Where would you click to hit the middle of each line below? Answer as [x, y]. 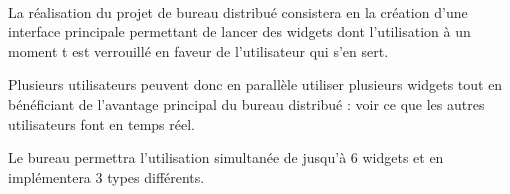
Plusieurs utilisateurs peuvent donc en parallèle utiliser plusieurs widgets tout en [255, 84]
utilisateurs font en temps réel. [101, 123]
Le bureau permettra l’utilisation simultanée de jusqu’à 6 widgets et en [226, 157]
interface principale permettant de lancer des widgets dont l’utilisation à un [239, 31]
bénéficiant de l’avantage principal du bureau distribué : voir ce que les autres [246, 103]
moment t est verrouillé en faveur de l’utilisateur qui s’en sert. [198, 50]
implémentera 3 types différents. [106, 176]
